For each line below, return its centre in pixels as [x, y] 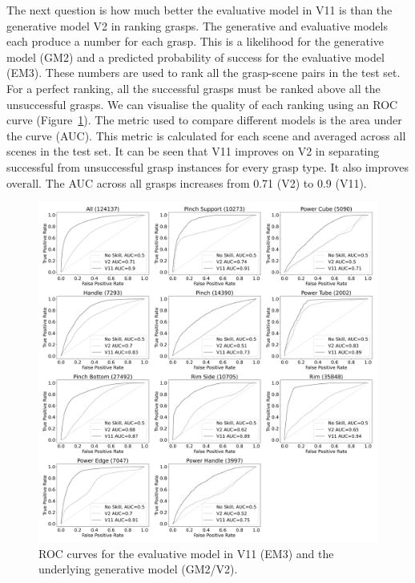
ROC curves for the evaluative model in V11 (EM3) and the [186, 553]
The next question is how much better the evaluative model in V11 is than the [199, 10]
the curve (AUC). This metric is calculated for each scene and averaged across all [206, 135]
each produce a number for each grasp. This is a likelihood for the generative [195, 41]
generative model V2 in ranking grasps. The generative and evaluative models [197, 25]
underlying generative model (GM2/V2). [138, 569]
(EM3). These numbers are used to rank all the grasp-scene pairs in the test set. [203, 73]
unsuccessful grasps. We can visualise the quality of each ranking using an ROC [202, 104]
